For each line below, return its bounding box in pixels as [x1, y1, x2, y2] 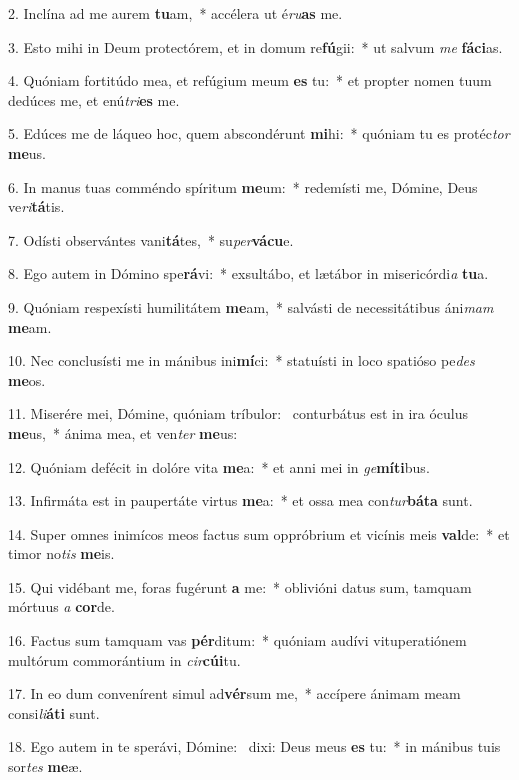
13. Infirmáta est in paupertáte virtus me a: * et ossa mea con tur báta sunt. [8, 490, 473, 511]
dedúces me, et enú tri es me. [8, 89, 180, 110]
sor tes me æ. [8, 756, 83, 777]
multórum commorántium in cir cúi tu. [8, 649, 241, 670]
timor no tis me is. [8, 543, 115, 564]
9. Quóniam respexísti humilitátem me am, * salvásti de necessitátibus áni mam [8, 296, 494, 317]
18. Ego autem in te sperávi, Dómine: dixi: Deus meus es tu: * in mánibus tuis [8, 736, 501, 757]
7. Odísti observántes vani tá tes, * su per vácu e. [8, 229, 294, 250]
